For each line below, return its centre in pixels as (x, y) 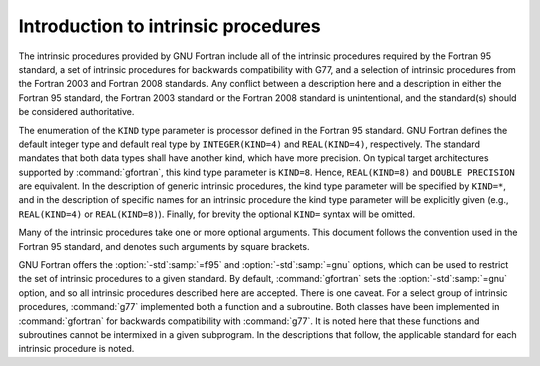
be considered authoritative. (76, 112)
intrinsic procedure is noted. (76, 349)
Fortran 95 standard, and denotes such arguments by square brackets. (164, 246)
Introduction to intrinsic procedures (169, 26)
